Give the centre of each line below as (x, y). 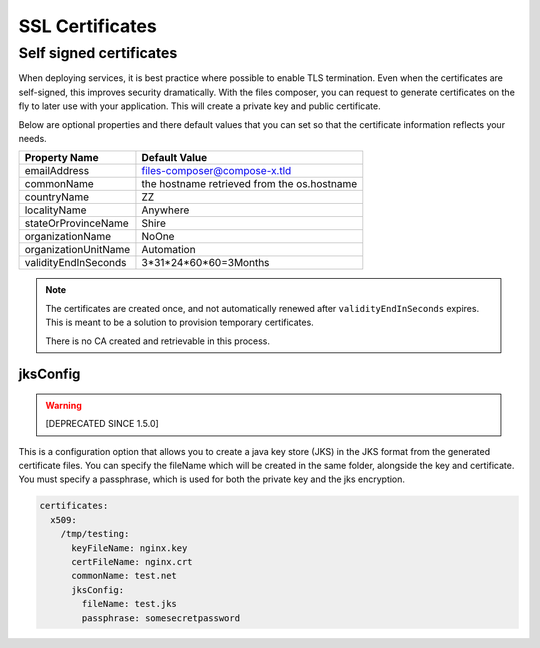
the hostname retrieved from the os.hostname (249, 184)
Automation (168, 250)
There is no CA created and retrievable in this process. (157, 341)
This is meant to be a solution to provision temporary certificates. (179, 322)
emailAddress (57, 171)
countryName (57, 197)
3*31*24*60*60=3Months (205, 263)
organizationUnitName (77, 250)
